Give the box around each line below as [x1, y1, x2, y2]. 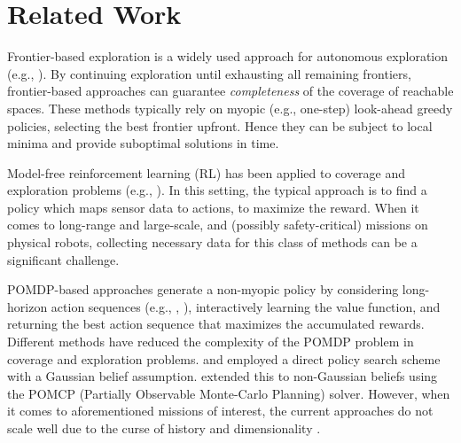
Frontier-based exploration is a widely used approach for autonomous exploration [7, 47, 449, 66]
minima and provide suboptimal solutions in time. [7, 134, 279, 152]
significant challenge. [7, 250, 120, 268]
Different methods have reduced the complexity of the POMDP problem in [7, 332, 414, 351]
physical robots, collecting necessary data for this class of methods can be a [7, 233, 418, 252]
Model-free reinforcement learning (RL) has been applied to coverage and [7, 163, 406, 182]
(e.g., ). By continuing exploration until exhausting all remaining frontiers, [7, 64, 411, 82]
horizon [7, 297, 48, 315]
